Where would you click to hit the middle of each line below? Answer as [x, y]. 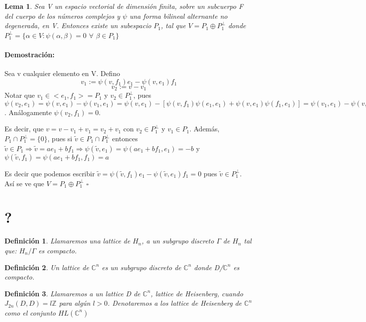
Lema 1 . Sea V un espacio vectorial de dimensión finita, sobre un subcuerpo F [124, 6]
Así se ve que [24, 183]
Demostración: [30, 54]
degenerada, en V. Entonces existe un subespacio [78, 25]
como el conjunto [30, 312]
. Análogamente [28, 112]
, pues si [60, 138]
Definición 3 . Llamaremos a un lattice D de [73, 293]
